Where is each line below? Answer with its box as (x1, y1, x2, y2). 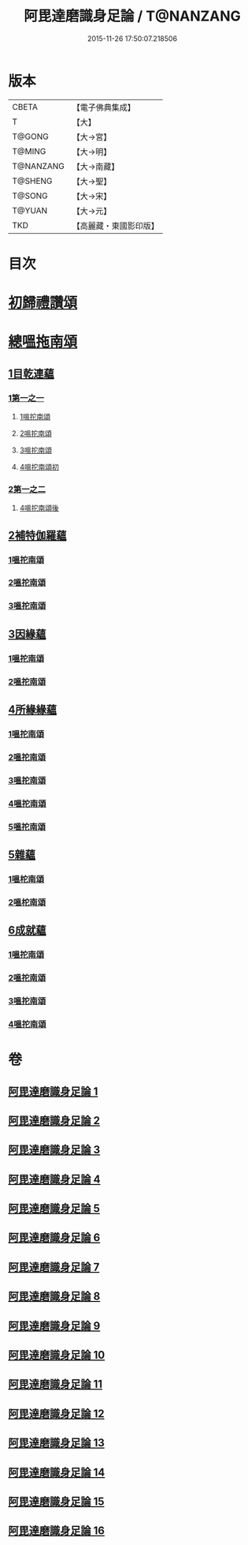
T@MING (12, 145, 46, 156)
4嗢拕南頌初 (19, 462, 59, 471)
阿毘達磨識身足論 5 (8, 1202, 101, 1216)
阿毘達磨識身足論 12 (8, 1407, 105, 1420)
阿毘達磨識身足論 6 (8, 1231, 101, 1244)
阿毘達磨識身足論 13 (8, 1436, 105, 1449)
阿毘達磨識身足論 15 (8, 1494, 105, 1508)
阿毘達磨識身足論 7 (8, 1260, 100, 1273)
